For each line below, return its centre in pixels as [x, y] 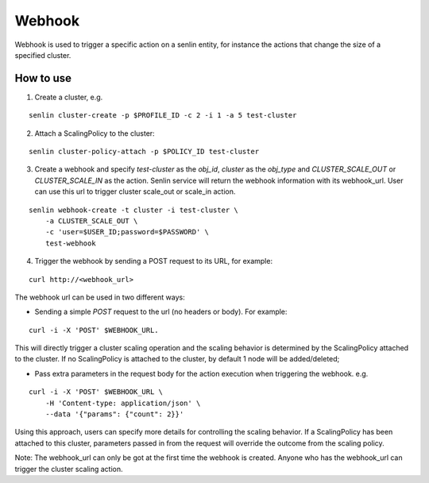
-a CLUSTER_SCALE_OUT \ [91, 221]
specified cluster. [43, 55]
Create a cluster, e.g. [69, 97]
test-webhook [70, 243]
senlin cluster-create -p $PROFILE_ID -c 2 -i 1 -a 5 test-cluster [163, 116]
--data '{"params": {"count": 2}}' [114, 414]
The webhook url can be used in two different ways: [100, 297]
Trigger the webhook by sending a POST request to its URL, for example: [154, 261]
